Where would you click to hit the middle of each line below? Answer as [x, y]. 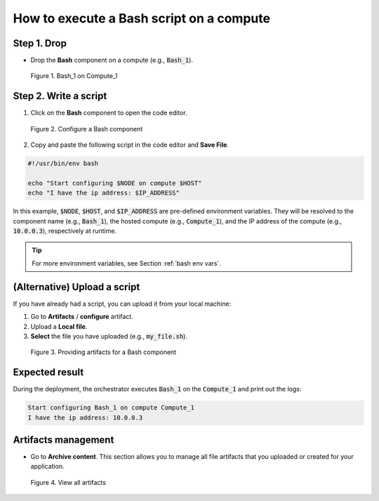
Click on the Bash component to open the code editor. [109, 113]
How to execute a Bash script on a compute [141, 18]
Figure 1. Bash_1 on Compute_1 [74, 76]
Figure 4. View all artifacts [68, 482]
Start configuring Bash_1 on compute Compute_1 [111, 408]
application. [47, 467]
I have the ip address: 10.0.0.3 [85, 417]
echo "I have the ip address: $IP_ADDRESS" [104, 193]
